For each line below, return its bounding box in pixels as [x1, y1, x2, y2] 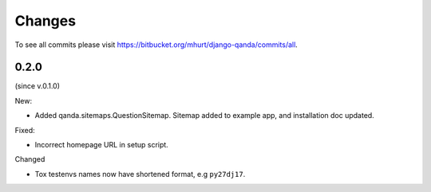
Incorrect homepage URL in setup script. [34, 140, 169, 150]
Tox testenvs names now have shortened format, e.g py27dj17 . [34, 169, 246, 178]
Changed [14, 155, 45, 164]
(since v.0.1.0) [14, 81, 60, 91]
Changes [14, 12, 76, 29]
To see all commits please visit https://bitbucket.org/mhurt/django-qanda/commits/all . [14, 40, 299, 49]
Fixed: [14, 125, 35, 135]
